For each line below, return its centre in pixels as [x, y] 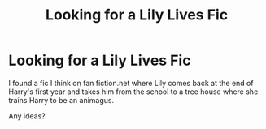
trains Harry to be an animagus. [61, 100]
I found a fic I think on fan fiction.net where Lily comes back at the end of [131, 83]
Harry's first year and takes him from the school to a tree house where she [133, 92]
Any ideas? [27, 116]
